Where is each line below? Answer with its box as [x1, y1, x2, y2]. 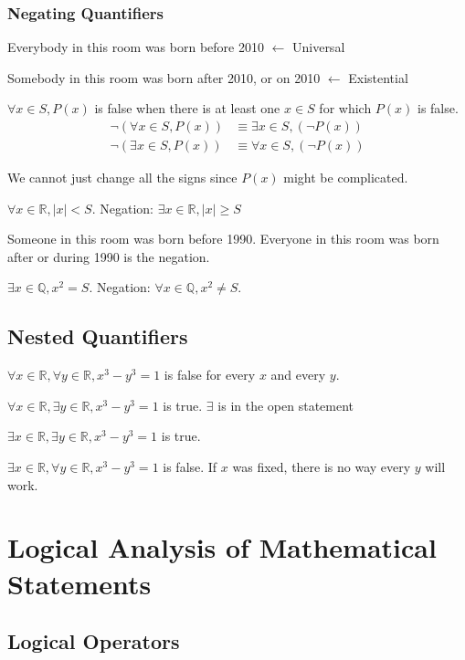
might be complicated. [283, 168, 408, 187]
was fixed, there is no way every [232, 457, 411, 477]
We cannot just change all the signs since [7, 168, 238, 187]
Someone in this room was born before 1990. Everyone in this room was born [7, 229, 439, 248]
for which [319, 99, 372, 118]
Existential [348, 68, 408, 87]
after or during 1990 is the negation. [7, 246, 210, 266]
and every [270, 365, 326, 384]
